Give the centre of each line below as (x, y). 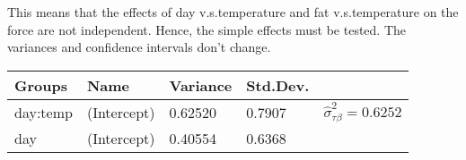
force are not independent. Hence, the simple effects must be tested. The (207, 29)
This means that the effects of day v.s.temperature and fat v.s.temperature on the (233, 12)
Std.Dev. (278, 85)
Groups (41, 85)
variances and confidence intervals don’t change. (139, 47)
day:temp (44, 112)
